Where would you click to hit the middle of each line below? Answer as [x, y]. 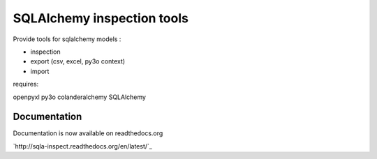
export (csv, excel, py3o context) [78, 61]
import [40, 71]
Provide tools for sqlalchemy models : [67, 39]
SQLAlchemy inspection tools [101, 18]
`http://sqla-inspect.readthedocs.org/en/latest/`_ [83, 146]
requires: [26, 84]
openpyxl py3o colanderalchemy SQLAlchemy [80, 97]
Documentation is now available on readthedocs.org [88, 133]
